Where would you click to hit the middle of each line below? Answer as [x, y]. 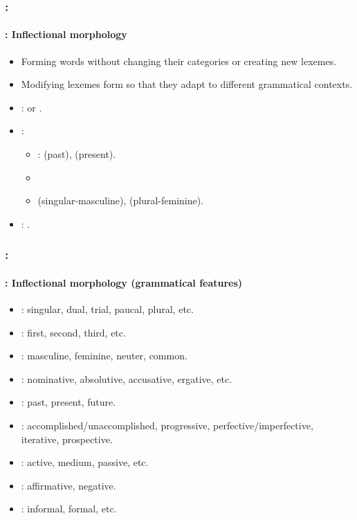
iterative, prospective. [67, 439]
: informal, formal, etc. [69, 509]
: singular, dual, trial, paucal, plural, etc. [107, 309]
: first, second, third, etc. [73, 332]
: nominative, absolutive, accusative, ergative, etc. [127, 378]
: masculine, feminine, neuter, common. [104, 356]
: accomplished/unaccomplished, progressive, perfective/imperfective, [167, 425]
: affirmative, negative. [68, 485]
